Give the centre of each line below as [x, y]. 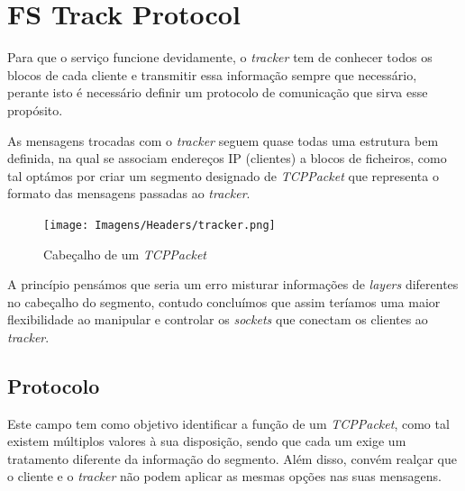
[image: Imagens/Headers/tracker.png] [160, 225]
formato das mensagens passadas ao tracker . [129, 193]
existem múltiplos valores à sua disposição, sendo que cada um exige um [207, 441]
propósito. [35, 109]
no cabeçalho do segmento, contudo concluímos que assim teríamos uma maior [224, 301]
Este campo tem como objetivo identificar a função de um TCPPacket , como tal [228, 423]
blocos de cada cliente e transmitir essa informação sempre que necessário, [212, 74]
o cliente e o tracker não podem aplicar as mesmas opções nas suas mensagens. [224, 476]
